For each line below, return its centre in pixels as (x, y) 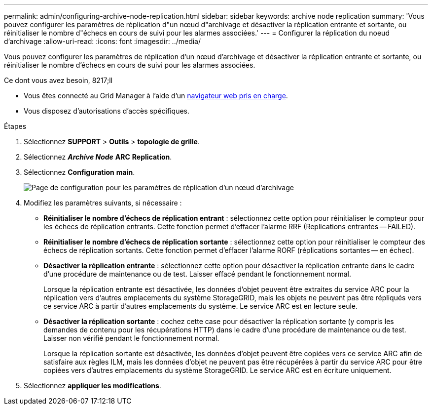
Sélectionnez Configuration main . (79, 172)
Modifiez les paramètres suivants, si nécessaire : (103, 203)
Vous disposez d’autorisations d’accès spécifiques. (107, 111)
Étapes (15, 126)
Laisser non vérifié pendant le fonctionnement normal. (131, 338)
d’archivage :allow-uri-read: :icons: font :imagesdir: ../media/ (103, 41)
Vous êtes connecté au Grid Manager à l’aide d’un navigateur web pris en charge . (156, 96)
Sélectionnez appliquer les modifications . (92, 386)
